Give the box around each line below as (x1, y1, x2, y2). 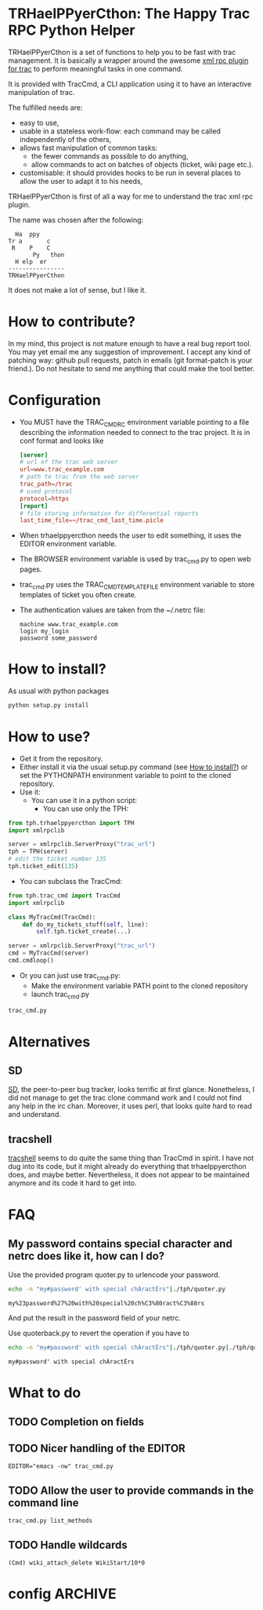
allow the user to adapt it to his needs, (19, 176, 143, 185)
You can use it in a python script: (31, 795, 138, 805)
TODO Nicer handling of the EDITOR (8, 1441, 186, 1455)
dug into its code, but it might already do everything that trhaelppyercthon (8, 1162, 247, 1171)
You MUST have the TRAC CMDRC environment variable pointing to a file (19, 417, 250, 429)
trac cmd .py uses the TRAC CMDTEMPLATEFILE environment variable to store (19, 580, 255, 591)
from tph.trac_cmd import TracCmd (8, 892, 121, 900)
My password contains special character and (8, 1237, 232, 1250)
